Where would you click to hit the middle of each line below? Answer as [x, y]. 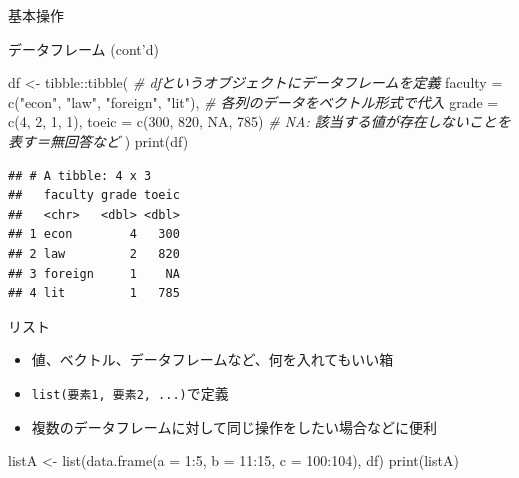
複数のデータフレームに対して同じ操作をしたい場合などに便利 [234, 426]
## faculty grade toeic [94, 195]
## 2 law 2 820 [94, 253]
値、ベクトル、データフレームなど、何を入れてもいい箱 [212, 359]
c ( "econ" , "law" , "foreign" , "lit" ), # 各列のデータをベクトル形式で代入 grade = [253, 101]
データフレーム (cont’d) [83, 48]
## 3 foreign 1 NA [94, 273]
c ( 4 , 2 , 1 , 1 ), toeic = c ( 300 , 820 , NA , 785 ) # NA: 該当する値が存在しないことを [259, 121]
